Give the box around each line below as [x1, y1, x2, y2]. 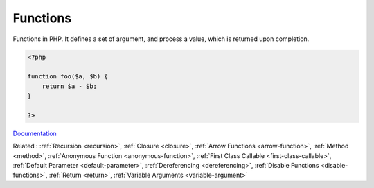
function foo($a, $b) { [27, 73, 109, 80]
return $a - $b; [42, 82, 97, 90]
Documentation [12, 129, 57, 137]
